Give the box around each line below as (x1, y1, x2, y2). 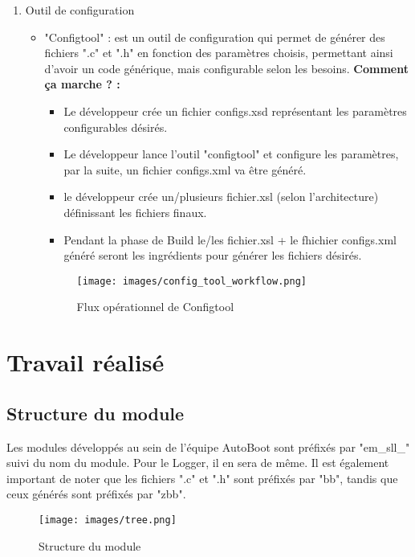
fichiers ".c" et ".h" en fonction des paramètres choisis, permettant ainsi (44, 44, 393, 61)
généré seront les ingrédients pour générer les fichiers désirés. (63, 247, 362, 264)
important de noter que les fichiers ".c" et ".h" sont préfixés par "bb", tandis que (6, 469, 398, 486)
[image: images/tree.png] (39, 514, 177, 526)
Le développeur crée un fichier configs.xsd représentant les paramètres (63, 102, 407, 119)
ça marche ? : (44, 76, 120, 92)
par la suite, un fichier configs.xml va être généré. (63, 161, 307, 178)
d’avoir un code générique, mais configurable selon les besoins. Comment (44, 59, 409, 76)
